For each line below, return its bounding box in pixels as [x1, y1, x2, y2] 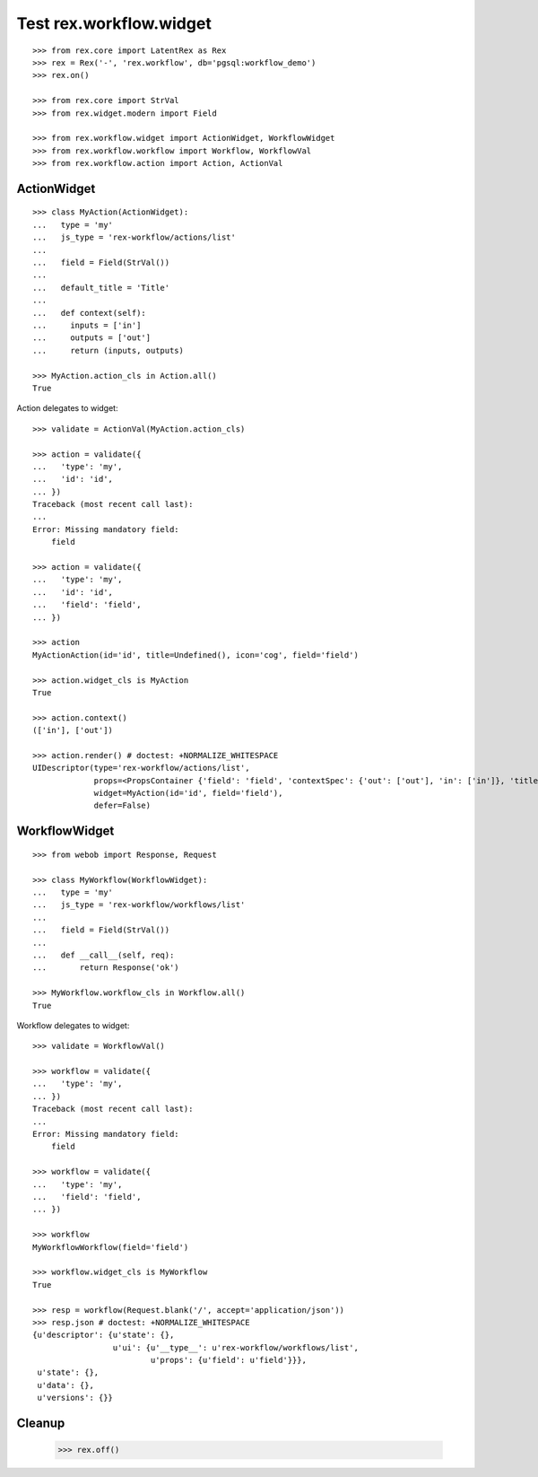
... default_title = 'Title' [32, 283, 170, 293]
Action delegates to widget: [16, 403, 118, 414]
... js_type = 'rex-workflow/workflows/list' [32, 900, 246, 910]
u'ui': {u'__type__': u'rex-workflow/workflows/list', [112, 1342, 359, 1352]
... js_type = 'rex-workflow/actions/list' [32, 232, 237, 242]
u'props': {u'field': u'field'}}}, [150, 1355, 307, 1366]
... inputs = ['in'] [32, 319, 142, 330]
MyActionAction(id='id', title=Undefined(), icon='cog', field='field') [32, 650, 359, 660]
